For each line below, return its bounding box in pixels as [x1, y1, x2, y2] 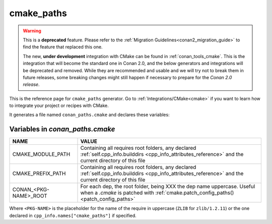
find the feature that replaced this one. [23, 44, 103, 50]
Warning [23, 28, 41, 34]
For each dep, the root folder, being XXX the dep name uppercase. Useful [80, 183, 255, 190]
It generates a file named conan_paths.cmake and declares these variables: [9, 111, 170, 118]
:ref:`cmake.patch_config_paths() [155, 189, 234, 196]
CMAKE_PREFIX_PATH [12, 170, 66, 177]
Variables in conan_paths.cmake [9, 125, 115, 134]
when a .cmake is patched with [80, 189, 155, 196]
